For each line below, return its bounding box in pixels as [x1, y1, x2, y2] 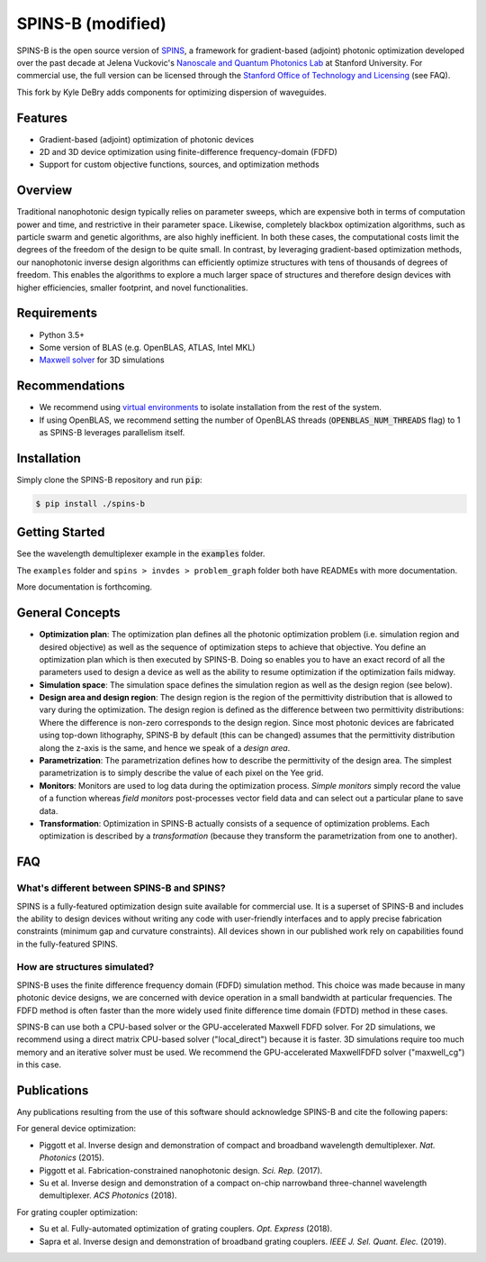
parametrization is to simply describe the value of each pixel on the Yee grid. [39, 767, 324, 779]
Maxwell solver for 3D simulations [39, 354, 166, 365]
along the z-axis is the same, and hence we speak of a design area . [39, 742, 291, 753]
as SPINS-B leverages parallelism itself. [39, 427, 185, 438]
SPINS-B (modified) [16, 14, 166, 33]
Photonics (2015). [39, 1152, 105, 1163]
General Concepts [16, 605, 121, 621]
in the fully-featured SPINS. [16, 938, 119, 949]
